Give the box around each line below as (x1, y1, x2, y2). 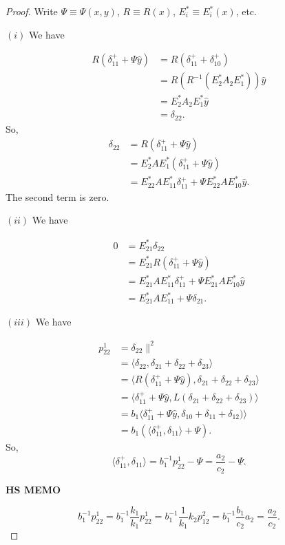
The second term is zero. (6, 189, 109, 204)
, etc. (235, 4, 257, 18)
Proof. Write (6, 4, 58, 18)
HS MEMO (6, 482, 61, 497)
